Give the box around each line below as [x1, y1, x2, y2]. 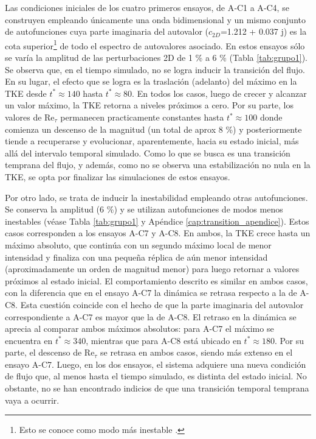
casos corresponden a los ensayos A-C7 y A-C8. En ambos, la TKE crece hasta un [5, 227, 311, 239]
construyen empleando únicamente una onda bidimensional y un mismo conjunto [5, 13, 306, 26]
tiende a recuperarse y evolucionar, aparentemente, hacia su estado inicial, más [5, 135, 299, 147]
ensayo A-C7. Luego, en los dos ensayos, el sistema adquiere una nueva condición [5, 357, 306, 370]
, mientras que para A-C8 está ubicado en [86, 334, 241, 346]
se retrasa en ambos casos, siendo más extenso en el [100, 346, 293, 359]
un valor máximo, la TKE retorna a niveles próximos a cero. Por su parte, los [5, 99, 294, 111]
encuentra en [5, 334, 53, 346]
